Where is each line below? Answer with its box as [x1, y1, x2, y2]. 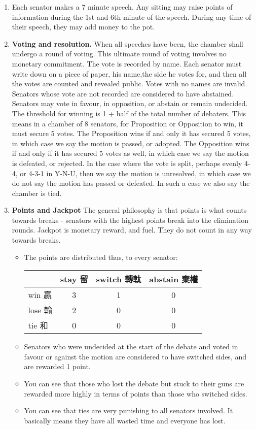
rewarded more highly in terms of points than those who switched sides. [24, 388, 247, 399]
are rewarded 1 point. [24, 361, 91, 372]
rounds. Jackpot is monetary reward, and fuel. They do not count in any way [12, 224, 252, 235]
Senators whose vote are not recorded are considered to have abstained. [12, 88, 234, 98]
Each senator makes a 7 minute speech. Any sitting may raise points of [12, 2, 233, 12]
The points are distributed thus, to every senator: [24, 251, 178, 262]
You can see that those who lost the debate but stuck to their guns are [24, 378, 244, 389]
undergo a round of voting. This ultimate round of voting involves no [12, 48, 227, 59]
